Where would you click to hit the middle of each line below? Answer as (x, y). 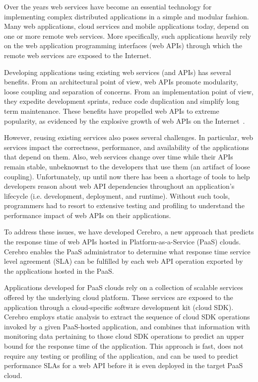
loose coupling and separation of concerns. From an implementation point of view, (129, 91)
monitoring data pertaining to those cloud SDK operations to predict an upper (124, 336)
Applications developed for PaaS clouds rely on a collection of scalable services (124, 287)
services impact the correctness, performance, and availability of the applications (127, 147)
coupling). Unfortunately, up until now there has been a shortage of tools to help (127, 176)
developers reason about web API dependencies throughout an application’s (119, 186)
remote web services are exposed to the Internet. (78, 55)
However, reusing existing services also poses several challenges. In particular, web (129, 137)
